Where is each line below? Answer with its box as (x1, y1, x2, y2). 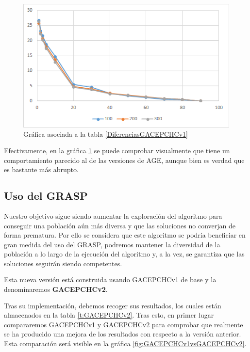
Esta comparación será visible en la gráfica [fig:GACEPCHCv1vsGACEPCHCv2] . (4, 338, 247, 349)
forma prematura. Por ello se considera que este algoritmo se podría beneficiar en (4, 230, 246, 240)
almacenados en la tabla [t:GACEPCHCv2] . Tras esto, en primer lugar (4, 310, 214, 320)
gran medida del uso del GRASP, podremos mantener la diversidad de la (4, 239, 220, 249)
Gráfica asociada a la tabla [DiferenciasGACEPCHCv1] (23, 129, 188, 139)
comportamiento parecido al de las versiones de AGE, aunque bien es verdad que (4, 155, 245, 165)
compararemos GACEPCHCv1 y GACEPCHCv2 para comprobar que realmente (4, 319, 243, 329)
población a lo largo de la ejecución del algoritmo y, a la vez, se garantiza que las (4, 249, 245, 259)
